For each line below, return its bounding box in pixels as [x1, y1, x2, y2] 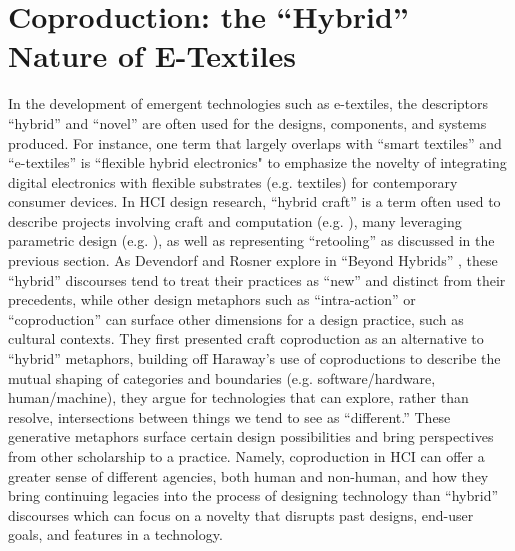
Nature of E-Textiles [8, 35, 296, 76]
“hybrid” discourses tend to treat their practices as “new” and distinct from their [8, 269, 506, 290]
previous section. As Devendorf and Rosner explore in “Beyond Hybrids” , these [8, 250, 498, 271]
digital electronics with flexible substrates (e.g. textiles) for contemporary [8, 171, 458, 192]
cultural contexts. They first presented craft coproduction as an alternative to [8, 328, 484, 349]
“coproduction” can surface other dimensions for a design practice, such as [8, 308, 464, 329]
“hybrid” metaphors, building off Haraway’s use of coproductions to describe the [8, 348, 501, 369]
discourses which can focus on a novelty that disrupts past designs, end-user [8, 504, 474, 525]
